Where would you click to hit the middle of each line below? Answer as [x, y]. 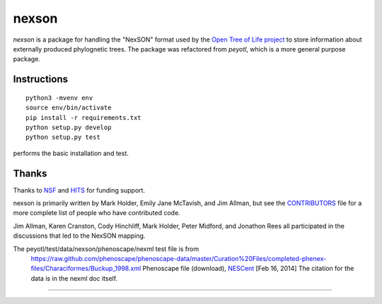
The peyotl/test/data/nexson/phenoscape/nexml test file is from [106, 249]
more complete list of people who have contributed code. [97, 213]
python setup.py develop [69, 127]
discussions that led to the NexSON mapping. [79, 236]
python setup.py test [63, 137]
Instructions [41, 79]
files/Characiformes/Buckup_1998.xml [86, 269]
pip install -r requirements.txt [83, 117]
